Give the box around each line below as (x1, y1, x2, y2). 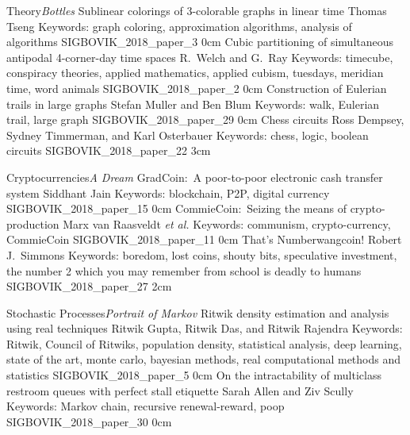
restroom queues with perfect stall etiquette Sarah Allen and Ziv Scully (6, 382, 354, 398)
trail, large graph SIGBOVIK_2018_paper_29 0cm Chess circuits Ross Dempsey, (6, 111, 404, 128)
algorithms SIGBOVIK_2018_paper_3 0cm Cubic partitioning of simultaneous (6, 33, 394, 50)
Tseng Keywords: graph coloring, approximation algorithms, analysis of (6, 17, 352, 34)
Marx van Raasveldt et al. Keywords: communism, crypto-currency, (63, 215, 391, 232)
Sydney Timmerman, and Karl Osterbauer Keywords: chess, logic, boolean (6, 126, 369, 143)
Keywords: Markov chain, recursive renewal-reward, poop (6, 398, 285, 414)
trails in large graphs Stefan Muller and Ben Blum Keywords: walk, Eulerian (6, 95, 380, 112)
